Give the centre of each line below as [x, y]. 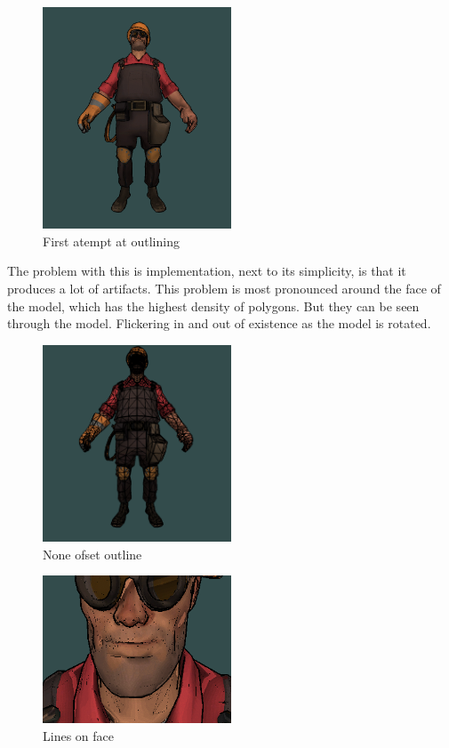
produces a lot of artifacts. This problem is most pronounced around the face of [224, 288]
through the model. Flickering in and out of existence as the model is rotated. [219, 323]
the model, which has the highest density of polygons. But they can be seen [213, 306]
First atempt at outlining [111, 241]
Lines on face [78, 735]
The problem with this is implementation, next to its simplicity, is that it [207, 271]
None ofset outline [92, 554]
